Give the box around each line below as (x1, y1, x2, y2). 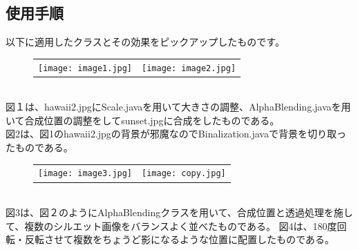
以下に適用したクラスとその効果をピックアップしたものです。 (6, 35, 285, 49)
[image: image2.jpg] (142, 63, 236, 73)
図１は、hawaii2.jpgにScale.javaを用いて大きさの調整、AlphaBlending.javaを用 (6, 99, 351, 114)
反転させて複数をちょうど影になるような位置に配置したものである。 (24, 232, 335, 247)
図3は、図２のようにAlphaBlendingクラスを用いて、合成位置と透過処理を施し (6, 205, 353, 220)
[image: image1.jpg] (38, 63, 133, 73)
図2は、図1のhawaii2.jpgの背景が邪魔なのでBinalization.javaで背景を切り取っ (6, 126, 346, 141)
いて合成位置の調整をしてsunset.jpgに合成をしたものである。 (6, 113, 280, 127)
